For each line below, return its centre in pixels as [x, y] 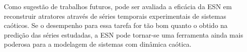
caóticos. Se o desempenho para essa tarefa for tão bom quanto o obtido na [116, 25]
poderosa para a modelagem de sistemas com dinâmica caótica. [98, 44]
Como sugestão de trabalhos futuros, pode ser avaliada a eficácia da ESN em [118, 6]
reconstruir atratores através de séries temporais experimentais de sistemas [115, 16]
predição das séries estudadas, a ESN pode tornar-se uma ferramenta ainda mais [123, 34]
